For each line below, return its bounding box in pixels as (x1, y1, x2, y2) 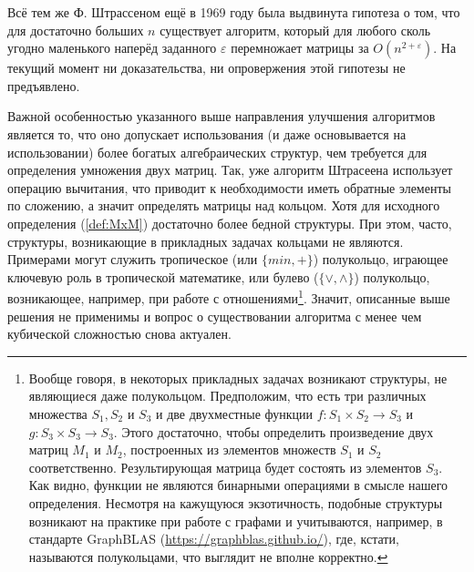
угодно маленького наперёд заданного (7, 38, 217, 57)
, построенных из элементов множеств (122, 440, 336, 459)
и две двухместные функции (156, 403, 314, 423)
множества (28, 403, 88, 423)
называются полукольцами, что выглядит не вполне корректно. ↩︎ (28, 546, 388, 566)
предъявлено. (7, 76, 80, 95)
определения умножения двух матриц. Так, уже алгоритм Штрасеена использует (7, 160, 453, 179)
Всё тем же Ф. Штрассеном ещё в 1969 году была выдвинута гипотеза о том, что (7, 3, 460, 21)
